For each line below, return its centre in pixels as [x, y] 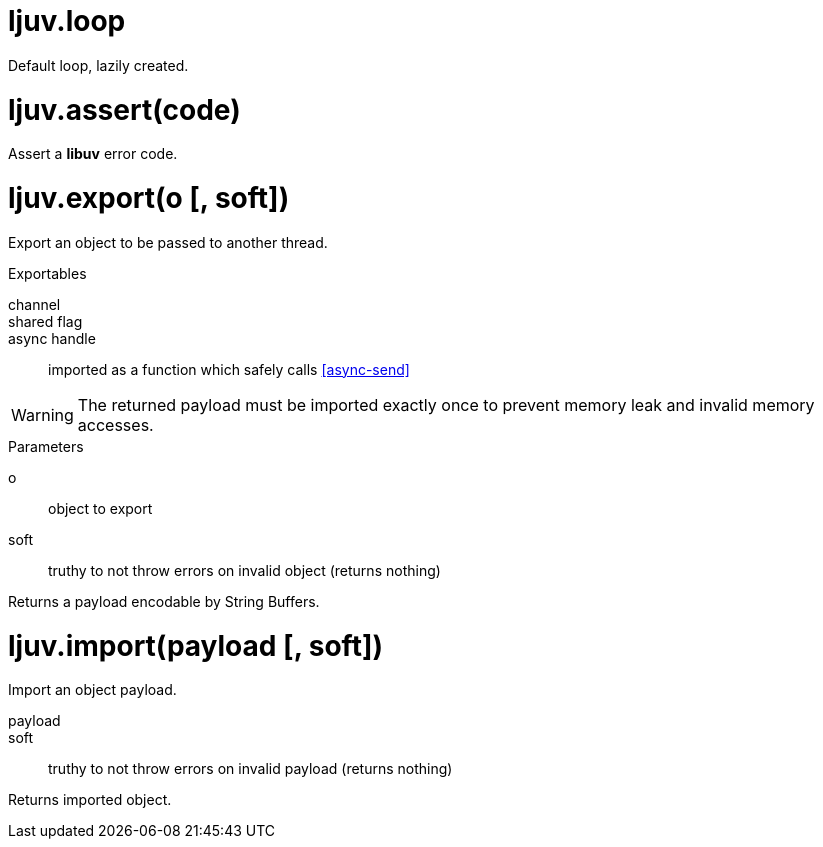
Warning [42, 414]
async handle [52, 338]
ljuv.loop [67, 21]
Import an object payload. [92, 690]
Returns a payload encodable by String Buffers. [164, 601]
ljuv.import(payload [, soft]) [196, 645]
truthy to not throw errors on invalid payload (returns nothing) [250, 769]
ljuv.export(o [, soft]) [149, 198]
